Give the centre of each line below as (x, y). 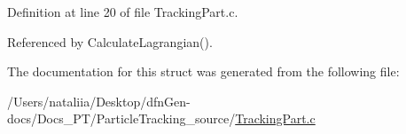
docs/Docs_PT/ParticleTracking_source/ (121, 118)
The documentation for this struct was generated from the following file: (203, 71)
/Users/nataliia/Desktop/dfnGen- (99, 101)
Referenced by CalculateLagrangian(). (110, 41)
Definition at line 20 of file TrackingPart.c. (123, 12)
